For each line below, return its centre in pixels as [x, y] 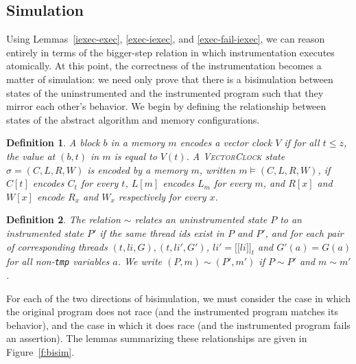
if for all [302, 143]
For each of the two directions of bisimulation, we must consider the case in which [178, 298]
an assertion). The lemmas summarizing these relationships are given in [157, 338]
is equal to [135, 156]
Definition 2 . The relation [63, 219]
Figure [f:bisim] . [40, 351]
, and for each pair [304, 232]
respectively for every [162, 196]
